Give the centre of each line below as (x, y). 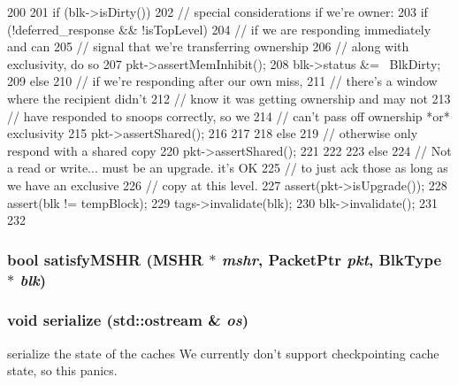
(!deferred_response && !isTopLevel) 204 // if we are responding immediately (219, 29)
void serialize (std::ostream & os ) (128, 320)
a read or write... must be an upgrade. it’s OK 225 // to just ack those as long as (228, 168)
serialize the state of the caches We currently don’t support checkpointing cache (223, 353)
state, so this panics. (62, 370)
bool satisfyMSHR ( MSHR (105, 259)
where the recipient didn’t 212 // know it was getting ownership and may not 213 (229, 98)
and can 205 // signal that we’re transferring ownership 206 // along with (208, 46)
